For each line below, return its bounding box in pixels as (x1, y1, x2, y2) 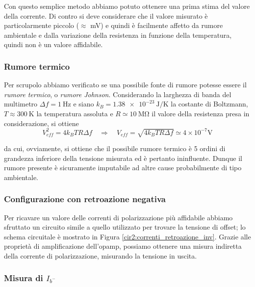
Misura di (4, 271, 43, 284)
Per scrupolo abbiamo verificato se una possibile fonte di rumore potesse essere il (4, 79, 247, 90)
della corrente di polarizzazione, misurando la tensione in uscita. (4, 251, 197, 261)
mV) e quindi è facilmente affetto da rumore (90, 20, 223, 30)
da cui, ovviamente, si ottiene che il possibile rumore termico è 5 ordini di (4, 143, 226, 154)
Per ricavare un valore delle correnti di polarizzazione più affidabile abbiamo (4, 212, 233, 222)
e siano (73, 99, 94, 109)
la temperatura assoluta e (36, 108, 113, 118)
